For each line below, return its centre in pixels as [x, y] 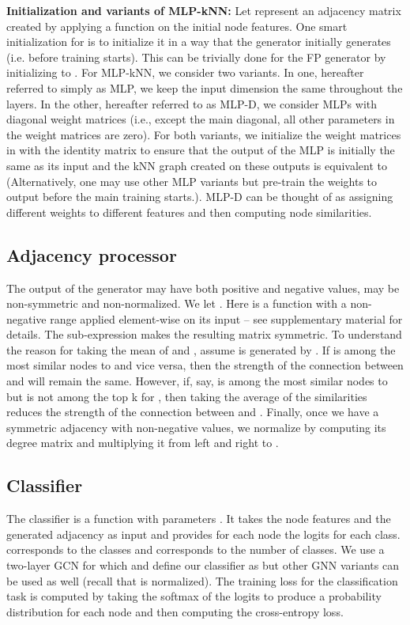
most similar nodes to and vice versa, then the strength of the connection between [205, 365]
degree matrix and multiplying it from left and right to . [143, 443]
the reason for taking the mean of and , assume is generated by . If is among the [201, 349]
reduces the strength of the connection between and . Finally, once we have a [193, 412]
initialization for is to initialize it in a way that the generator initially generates [199, 42]
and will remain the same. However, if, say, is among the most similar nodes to [197, 381]
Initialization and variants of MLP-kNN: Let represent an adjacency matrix [204, 10]
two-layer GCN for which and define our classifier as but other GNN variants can [203, 565]
